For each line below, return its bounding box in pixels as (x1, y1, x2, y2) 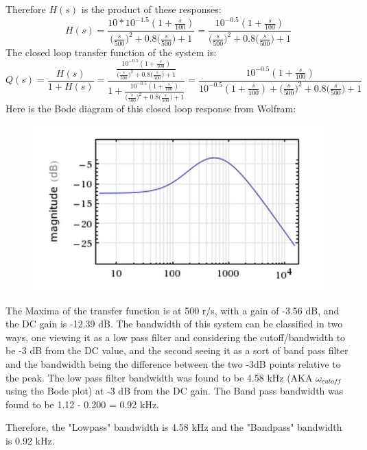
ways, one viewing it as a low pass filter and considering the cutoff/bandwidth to (5, 329, 346, 344)
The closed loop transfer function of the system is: (5, 45, 217, 59)
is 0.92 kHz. (5, 434, 55, 448)
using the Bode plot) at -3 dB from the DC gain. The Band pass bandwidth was (5, 384, 344, 398)
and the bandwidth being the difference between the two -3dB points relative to (5, 357, 341, 371)
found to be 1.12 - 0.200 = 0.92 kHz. (5, 397, 159, 411)
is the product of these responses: (81, 2, 222, 16)
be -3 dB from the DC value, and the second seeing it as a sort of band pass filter (5, 343, 348, 358)
